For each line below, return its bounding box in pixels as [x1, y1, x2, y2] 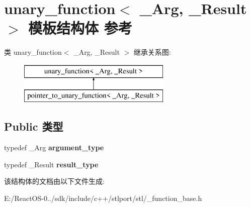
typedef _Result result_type [4, 159, 99, 169]
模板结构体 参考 [28, 18, 132, 38]
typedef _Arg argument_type [4, 142, 104, 153]
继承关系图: [133, 47, 171, 57]
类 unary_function [4, 47, 62, 57]
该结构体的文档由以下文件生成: [4, 176, 105, 186]
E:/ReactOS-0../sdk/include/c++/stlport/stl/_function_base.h [4, 193, 202, 203]
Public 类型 [4, 119, 63, 134]
